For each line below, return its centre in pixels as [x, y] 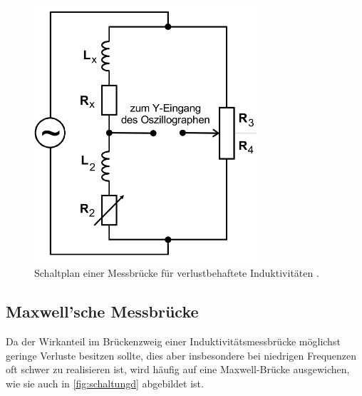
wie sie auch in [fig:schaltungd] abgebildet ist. [105, 383]
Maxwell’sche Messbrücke [102, 311]
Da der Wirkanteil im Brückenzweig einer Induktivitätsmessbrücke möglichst [173, 341]
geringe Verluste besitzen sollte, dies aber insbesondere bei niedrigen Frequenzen [181, 355]
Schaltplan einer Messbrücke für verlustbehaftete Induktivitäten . [177, 273]
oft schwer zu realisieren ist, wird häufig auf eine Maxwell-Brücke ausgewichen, [178, 369]
